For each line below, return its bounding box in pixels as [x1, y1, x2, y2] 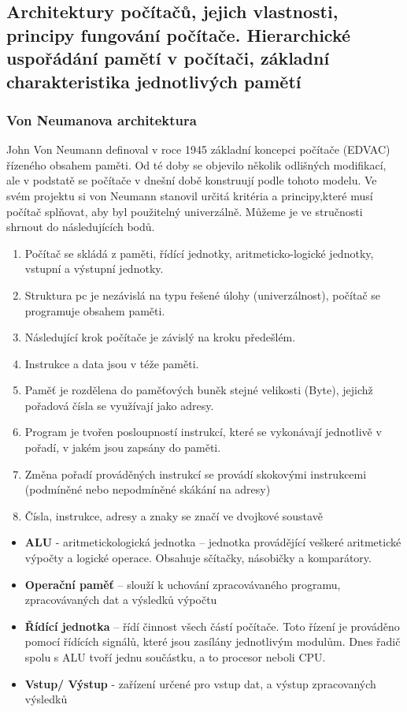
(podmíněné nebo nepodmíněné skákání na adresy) [24, 481, 271, 498]
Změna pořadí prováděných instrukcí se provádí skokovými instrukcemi [24, 465, 367, 482]
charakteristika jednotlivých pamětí [6, 69, 302, 93]
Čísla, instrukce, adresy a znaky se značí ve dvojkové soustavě [24, 507, 323, 524]
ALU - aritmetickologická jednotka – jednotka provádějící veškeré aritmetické [24, 534, 401, 550]
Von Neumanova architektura [6, 110, 197, 129]
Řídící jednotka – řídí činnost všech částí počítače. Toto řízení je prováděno [24, 617, 400, 634]
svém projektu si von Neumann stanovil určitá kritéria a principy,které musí [6, 187, 373, 203]
